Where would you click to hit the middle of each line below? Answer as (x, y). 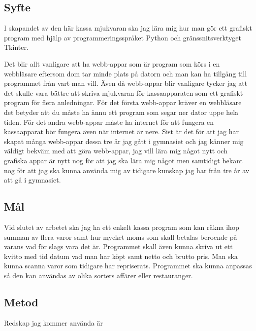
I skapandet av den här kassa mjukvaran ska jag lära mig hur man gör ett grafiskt (128, 28)
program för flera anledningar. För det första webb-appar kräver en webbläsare (123, 102)
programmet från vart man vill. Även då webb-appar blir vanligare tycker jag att (126, 83)
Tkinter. (16, 47)
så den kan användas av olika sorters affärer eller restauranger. (98, 275)
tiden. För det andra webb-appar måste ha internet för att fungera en (109, 122)
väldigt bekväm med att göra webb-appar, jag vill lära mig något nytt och (116, 151)
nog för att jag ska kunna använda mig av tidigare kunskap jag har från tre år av (127, 170)
